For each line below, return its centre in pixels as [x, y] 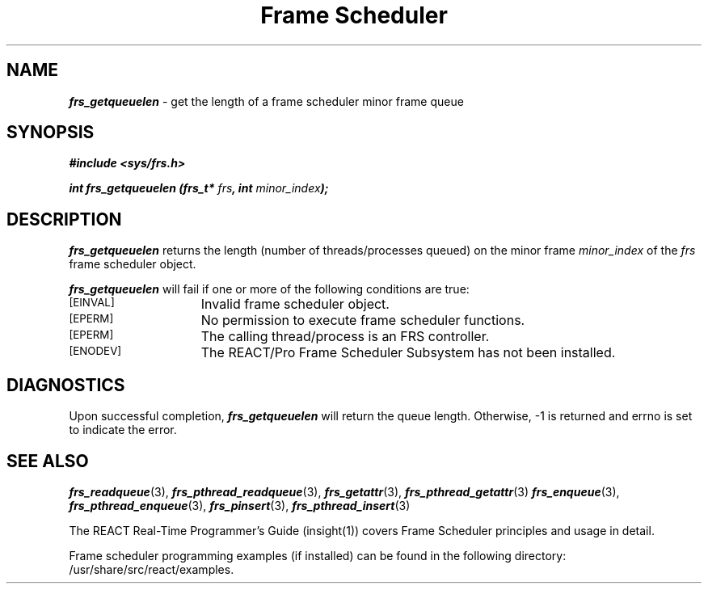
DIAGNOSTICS [66, 385]
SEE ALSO [48, 461]
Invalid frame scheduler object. [295, 304]
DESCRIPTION [64, 219]
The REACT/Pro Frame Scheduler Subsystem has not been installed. [408, 353]
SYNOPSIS [51, 133]
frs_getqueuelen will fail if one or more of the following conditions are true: [269, 289]
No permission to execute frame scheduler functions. [363, 320]
